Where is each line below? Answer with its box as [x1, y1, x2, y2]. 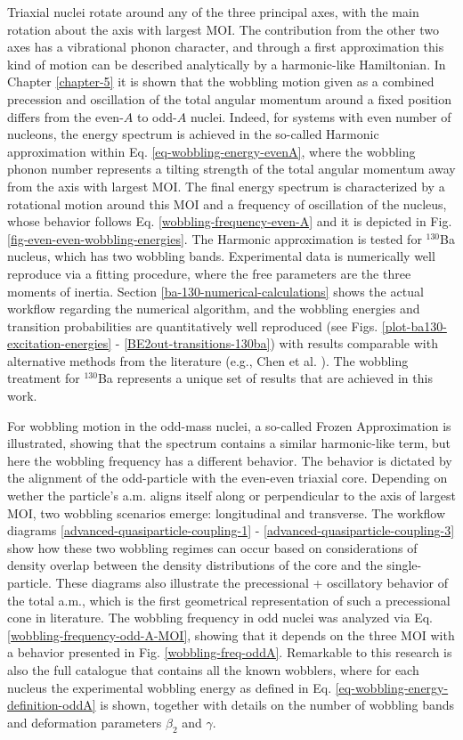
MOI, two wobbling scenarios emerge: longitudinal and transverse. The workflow [7, 503, 446, 522]
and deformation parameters [7, 712, 162, 731]
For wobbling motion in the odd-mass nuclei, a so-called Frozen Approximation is [7, 416, 451, 435]
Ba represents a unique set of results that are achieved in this [97, 369, 433, 387]
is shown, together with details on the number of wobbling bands [100, 695, 455, 714]
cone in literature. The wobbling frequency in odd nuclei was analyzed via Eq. [7, 608, 433, 627]
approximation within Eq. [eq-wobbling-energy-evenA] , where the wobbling [7, 142, 416, 160]
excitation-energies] [7, 334, 112, 353]
